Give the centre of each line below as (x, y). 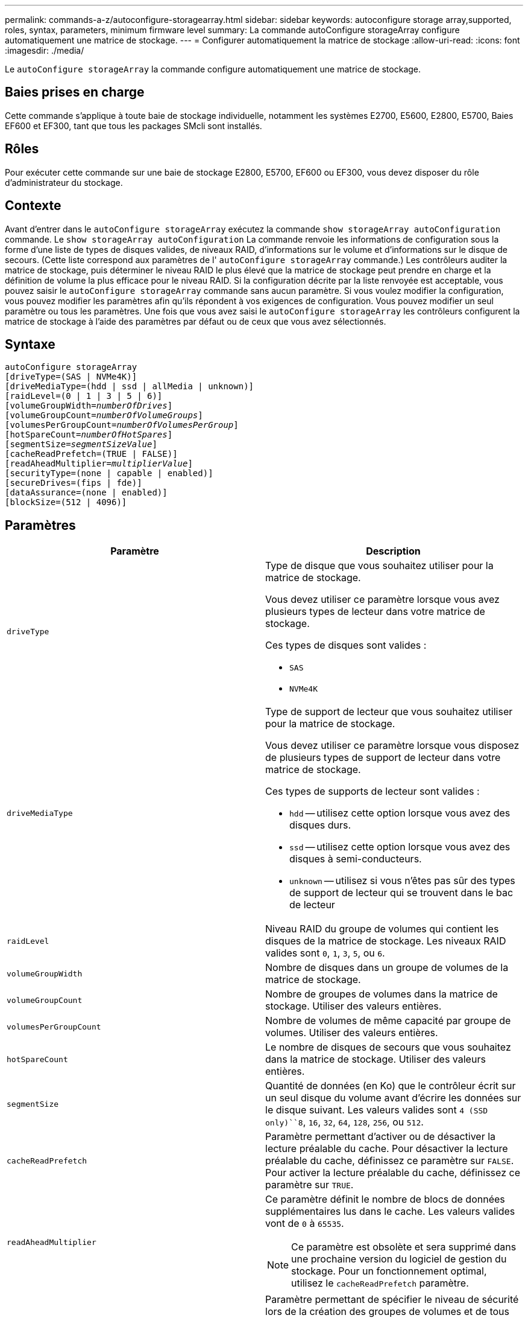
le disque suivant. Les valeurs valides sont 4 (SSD (377, 1110)
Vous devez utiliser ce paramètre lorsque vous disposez (392, 746)
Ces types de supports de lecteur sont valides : (372, 791)
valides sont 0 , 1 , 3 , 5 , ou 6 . (325, 953)
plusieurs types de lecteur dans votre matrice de (375, 612)
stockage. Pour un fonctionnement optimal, (389, 1271)
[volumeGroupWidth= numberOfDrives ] (89, 406)
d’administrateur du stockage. (64, 182)
